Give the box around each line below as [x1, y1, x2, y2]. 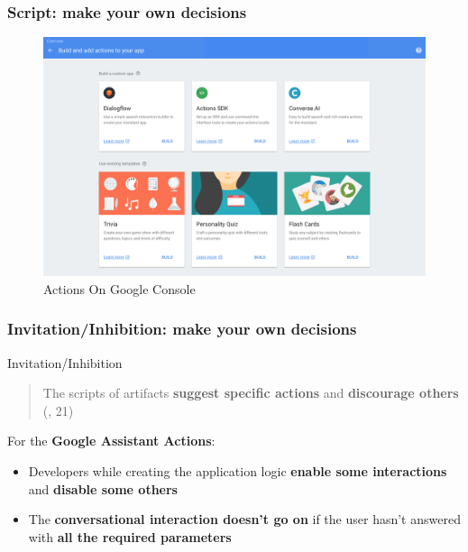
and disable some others [28, 479, 178, 498]
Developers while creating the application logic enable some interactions [28, 462, 447, 480]
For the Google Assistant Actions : [7, 431, 216, 450]
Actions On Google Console [43, 279, 196, 298]
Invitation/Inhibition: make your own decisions [7, 317, 357, 340]
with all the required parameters [28, 527, 232, 546]
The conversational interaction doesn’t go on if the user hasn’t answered [28, 510, 461, 529]
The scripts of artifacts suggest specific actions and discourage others [42, 383, 459, 402]
